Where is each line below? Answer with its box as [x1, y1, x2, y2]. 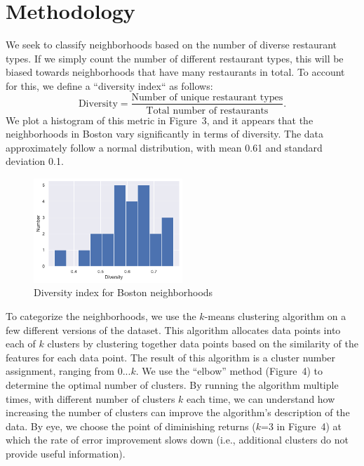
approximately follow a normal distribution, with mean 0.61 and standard [6, 140, 323, 154]
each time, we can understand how [187, 391, 335, 406]
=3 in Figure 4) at [261, 418, 342, 433]
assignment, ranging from [6, 364, 115, 378]
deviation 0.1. [6, 154, 64, 168]
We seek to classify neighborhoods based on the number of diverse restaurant [6, 37, 337, 52]
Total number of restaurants [146, 105, 269, 116]
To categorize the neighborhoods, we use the [6, 308, 196, 323]
